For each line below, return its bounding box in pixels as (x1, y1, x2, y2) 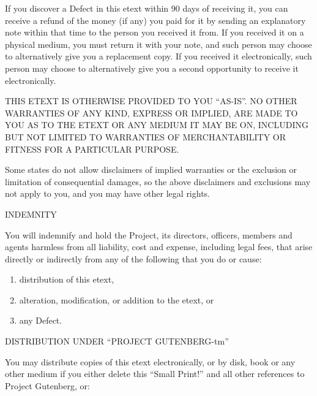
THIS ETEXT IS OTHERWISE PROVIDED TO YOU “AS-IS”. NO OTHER (5, 94, 297, 107)
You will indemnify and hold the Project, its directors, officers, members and (5, 228, 293, 241)
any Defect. (19, 314, 62, 327)
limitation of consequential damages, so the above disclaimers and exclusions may (5, 175, 311, 188)
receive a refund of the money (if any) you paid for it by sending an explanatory (5, 13, 306, 26)
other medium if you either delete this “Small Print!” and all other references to (5, 367, 305, 380)
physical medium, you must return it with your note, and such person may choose (5, 37, 312, 50)
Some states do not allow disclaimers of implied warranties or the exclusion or (5, 163, 297, 176)
